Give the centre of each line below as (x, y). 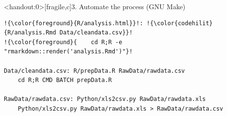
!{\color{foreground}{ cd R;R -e (63, 42)
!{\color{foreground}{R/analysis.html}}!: (74, 23)
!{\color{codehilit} (180, 23)
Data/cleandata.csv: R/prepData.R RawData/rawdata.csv (95, 71)
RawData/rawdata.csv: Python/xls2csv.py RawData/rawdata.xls (105, 99)
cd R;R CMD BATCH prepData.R (65, 80)
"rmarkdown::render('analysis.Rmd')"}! (68, 52)
